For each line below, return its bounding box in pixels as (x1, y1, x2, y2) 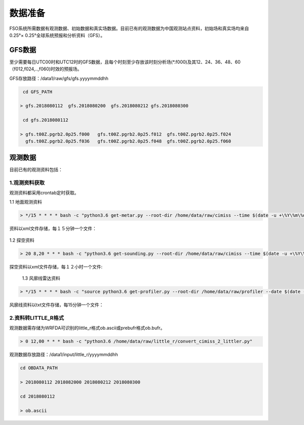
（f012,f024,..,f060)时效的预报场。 (9, 66, 82, 72)
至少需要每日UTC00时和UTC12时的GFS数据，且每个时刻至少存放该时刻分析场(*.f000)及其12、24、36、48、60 (9, 59, 241, 65)
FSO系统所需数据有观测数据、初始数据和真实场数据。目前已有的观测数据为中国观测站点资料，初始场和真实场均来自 (9, 25, 249, 31)
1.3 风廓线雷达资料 (22, 275, 60, 281)
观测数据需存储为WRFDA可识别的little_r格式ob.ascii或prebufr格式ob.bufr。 (9, 325, 165, 331)
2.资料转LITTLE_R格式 (9, 314, 64, 321)
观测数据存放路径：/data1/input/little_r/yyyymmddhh (9, 352, 119, 358)
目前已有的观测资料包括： (9, 166, 63, 172)
